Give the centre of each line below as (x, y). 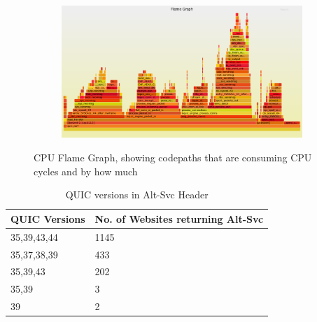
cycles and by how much (86, 171)
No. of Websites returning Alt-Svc (179, 218)
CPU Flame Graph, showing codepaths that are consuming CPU (173, 158)
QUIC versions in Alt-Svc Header (137, 195)
